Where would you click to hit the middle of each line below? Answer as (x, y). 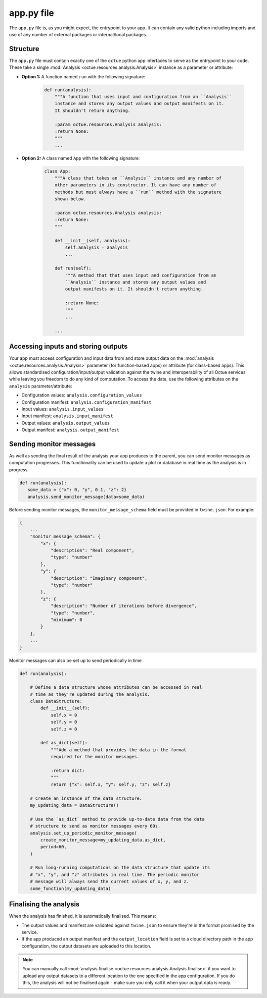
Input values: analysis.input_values (63, 409)
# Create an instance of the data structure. (86, 798)
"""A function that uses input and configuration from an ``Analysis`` (143, 97)
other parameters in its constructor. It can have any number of (135, 185)
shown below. (70, 199)
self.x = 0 (64, 715)
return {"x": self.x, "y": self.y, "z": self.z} (111, 784)
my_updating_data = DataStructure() (74, 805)
